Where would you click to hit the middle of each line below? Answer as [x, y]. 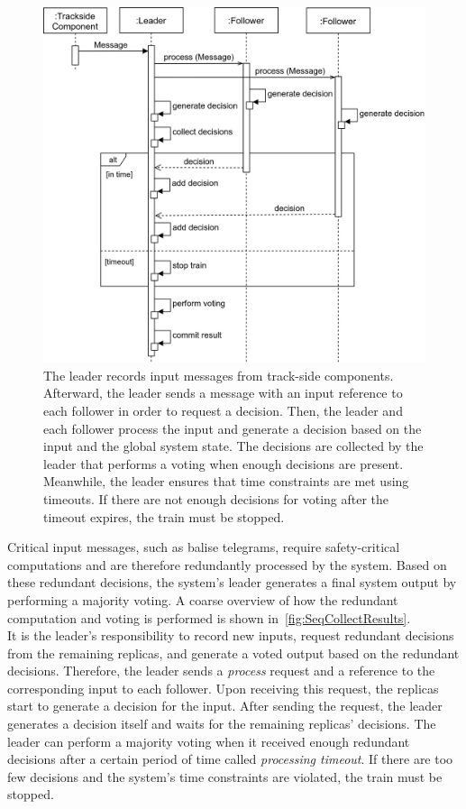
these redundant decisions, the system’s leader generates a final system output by [232, 582]
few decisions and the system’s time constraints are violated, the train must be [225, 776]
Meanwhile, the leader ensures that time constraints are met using [226, 481]
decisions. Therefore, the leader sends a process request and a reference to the [221, 671]
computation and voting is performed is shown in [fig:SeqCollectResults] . [209, 617]
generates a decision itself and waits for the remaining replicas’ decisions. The [222, 724]
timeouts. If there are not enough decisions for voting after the [216, 498]
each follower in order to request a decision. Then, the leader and [223, 410]
